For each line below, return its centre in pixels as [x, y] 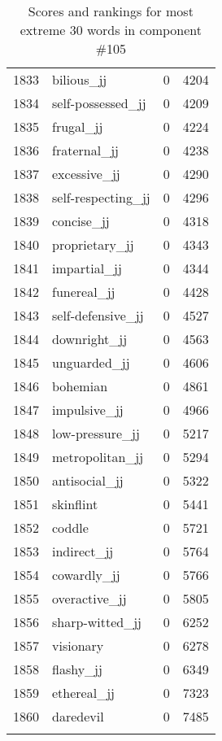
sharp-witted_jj [97, 622]
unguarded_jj [91, 362]
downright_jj [90, 339]
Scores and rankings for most [111, 11]
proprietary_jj [93, 244]
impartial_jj [87, 268]
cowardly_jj [86, 575]
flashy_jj [77, 669]
